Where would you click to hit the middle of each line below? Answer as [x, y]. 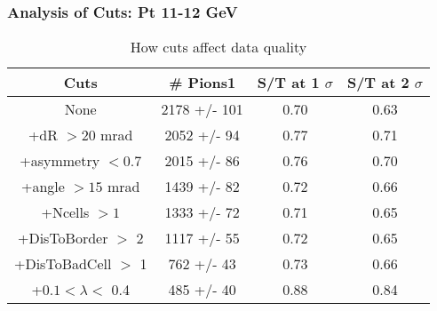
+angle [43, 187]
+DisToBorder [63, 238]
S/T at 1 [288, 83]
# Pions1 [203, 83]
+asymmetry [60, 161]
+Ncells [65, 212]
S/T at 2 [378, 83]
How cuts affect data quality [218, 47]
